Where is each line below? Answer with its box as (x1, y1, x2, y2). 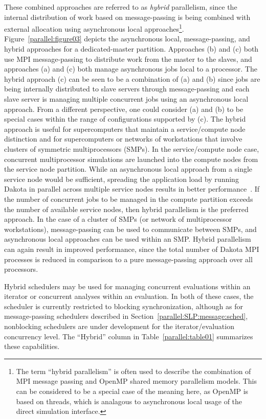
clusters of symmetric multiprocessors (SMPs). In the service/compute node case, (4, 143, 259, 154)
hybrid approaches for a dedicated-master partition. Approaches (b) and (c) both (4, 43, 259, 54)
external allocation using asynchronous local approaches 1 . (4, 22, 184, 34)
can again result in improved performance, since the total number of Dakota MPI (4, 243, 259, 254)
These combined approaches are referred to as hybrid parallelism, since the (4, 2, 237, 12)
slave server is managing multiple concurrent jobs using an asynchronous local (4, 94, 249, 104)
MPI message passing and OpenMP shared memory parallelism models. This (16, 376, 257, 386)
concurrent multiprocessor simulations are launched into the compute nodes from (4, 153, 258, 164)
